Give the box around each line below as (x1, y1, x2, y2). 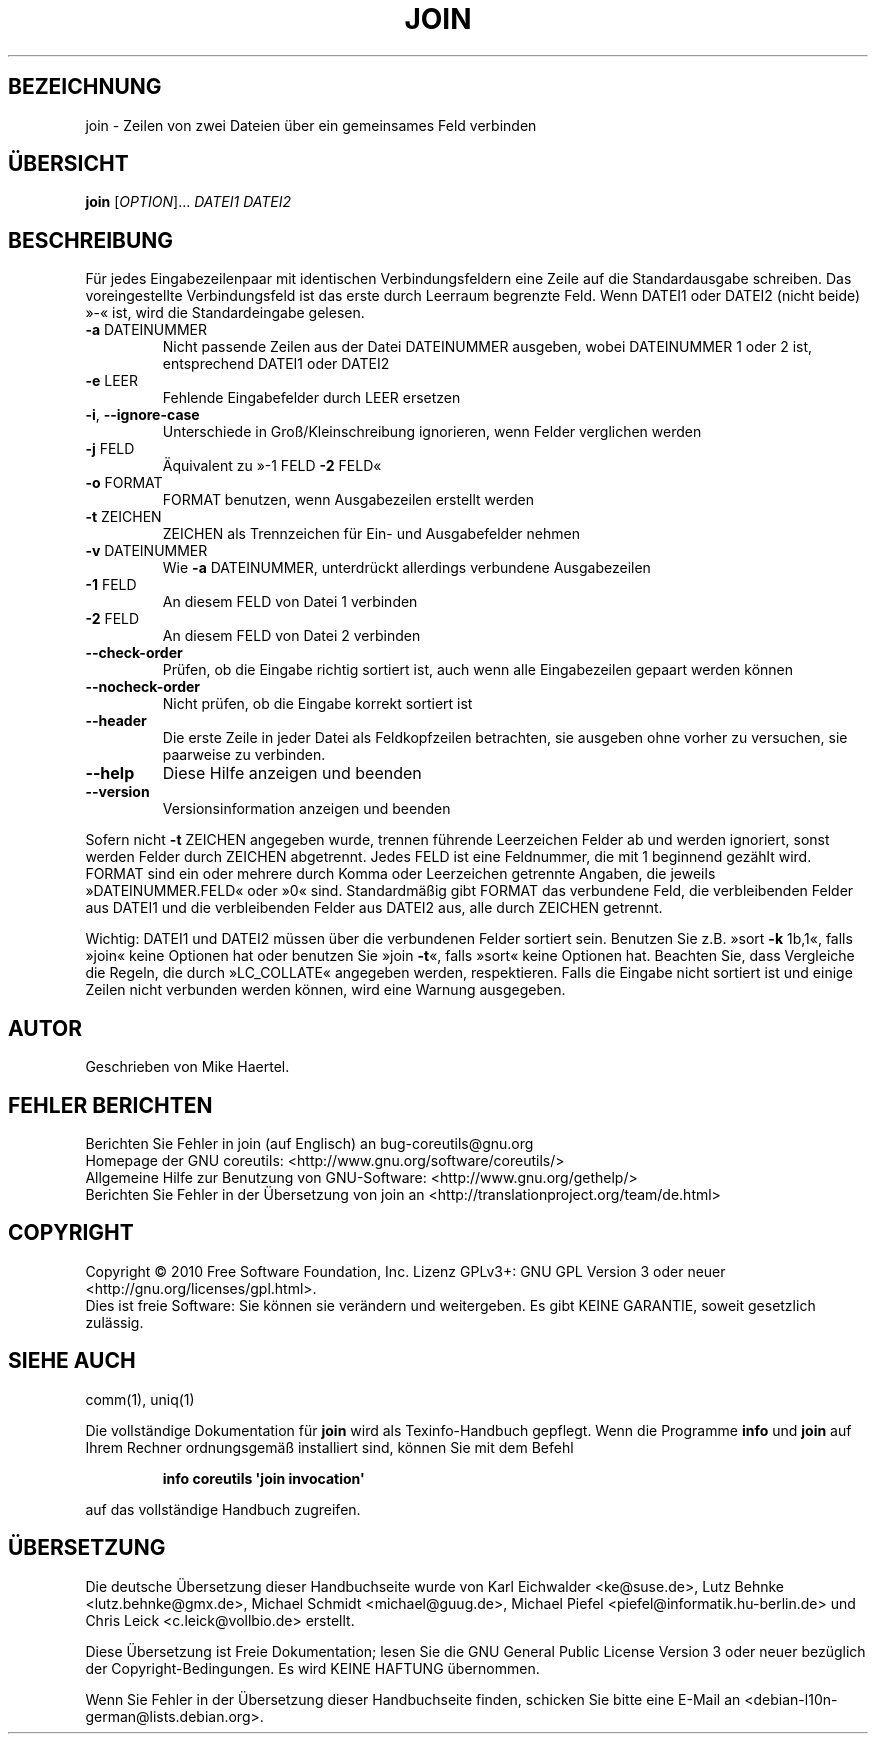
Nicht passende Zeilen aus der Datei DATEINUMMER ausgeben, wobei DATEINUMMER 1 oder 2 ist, (162, 338, 813, 356)
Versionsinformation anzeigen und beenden (162, 800, 451, 818)
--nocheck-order (85, 678, 200, 696)
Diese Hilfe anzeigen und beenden (162, 763, 422, 784)
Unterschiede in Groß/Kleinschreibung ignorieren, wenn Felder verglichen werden (162, 423, 702, 441)
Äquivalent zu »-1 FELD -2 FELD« (162, 457, 382, 475)
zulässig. (85, 1313, 144, 1331)
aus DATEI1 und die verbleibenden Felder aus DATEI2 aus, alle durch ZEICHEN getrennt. (85, 899, 663, 917)
